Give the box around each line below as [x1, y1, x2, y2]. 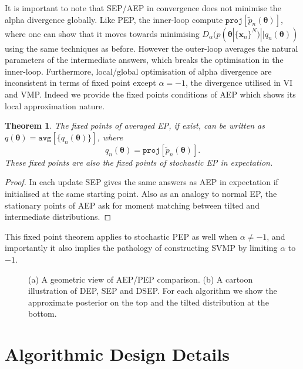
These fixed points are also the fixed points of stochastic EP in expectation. [5, 156, 273, 168]
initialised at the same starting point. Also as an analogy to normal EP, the [5, 187, 277, 199]
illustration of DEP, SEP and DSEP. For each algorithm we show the [28, 284, 277, 297]
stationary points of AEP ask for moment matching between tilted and [5, 199, 260, 211]
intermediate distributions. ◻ [5, 210, 112, 223]
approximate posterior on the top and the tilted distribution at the [28, 296, 269, 308]
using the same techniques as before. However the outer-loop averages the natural [5, 42, 298, 54]
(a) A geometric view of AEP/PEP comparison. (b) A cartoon [28, 273, 253, 285]
